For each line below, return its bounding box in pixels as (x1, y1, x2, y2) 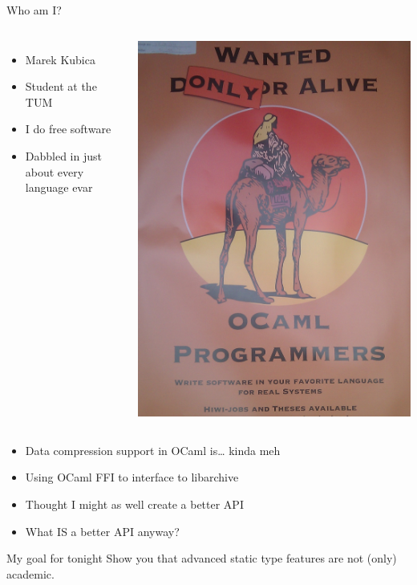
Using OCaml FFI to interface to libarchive (25, 469, 239, 485)
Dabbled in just (25, 147, 102, 164)
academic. (6, 565, 55, 582)
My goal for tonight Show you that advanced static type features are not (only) (6, 550, 397, 567)
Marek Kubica (25, 51, 95, 67)
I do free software (25, 120, 111, 137)
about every (25, 163, 84, 180)
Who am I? (6, 2, 62, 18)
